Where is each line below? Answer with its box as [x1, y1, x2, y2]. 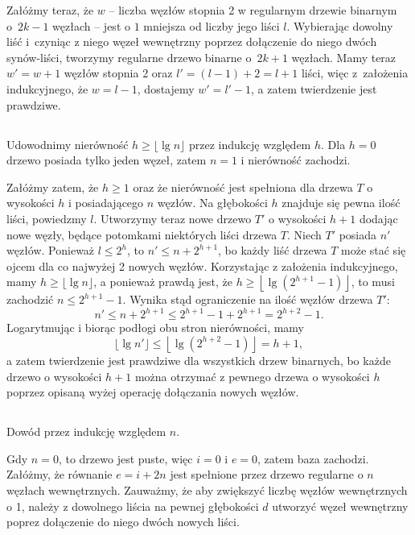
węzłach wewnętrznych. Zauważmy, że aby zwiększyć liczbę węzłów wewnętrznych [6, 481, 408, 498]
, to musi [351, 273, 395, 290]
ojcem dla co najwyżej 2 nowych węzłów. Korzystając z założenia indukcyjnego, [6, 257, 398, 274]
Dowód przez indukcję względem [6, 423, 166, 440]
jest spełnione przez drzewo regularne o [170, 466, 364, 483]
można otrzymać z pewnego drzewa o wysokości [134, 367, 370, 384]
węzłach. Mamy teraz [291, 48, 397, 65]
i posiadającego [68, 194, 144, 211]
